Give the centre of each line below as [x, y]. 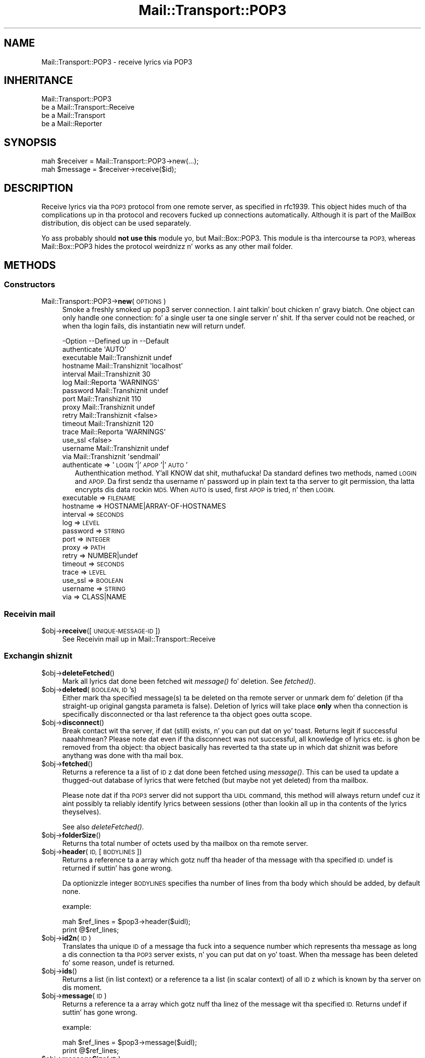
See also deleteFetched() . [103, 827]
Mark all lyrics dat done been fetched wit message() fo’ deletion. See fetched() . [189, 681]
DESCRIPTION [39, 188]
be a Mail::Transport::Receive [88, 107]
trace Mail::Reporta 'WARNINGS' [114, 432]
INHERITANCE [39, 81]
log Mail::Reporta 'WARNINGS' [111, 382]
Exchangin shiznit [38, 656]
